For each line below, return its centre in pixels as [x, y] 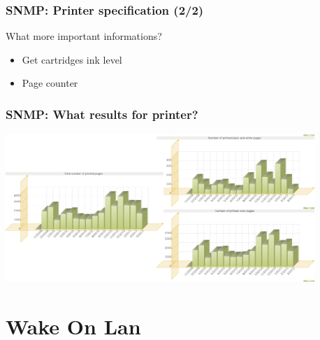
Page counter [50, 83]
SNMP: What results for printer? [102, 114]
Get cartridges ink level [72, 59]
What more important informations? [84, 36]
